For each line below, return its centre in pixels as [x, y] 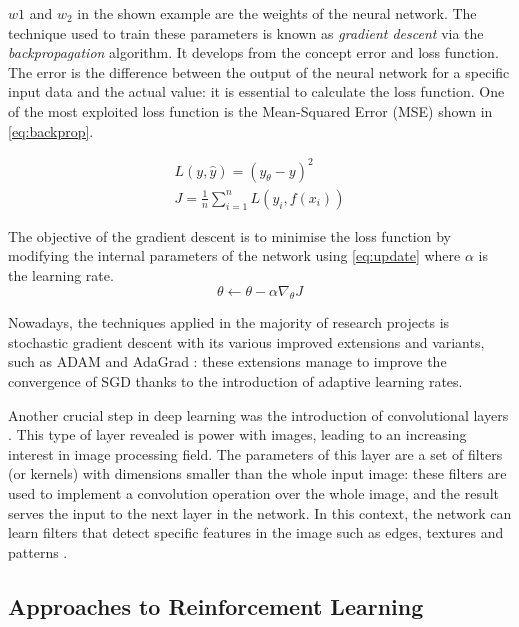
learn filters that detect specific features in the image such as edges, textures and [256, 532]
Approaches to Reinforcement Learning [216, 605]
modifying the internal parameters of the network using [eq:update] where [234, 255]
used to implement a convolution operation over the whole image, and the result [254, 493]
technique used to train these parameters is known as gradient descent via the [246, 32]
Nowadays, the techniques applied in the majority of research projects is [229, 322]
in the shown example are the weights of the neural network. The [277, 13]
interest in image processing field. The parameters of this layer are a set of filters [255, 453]
